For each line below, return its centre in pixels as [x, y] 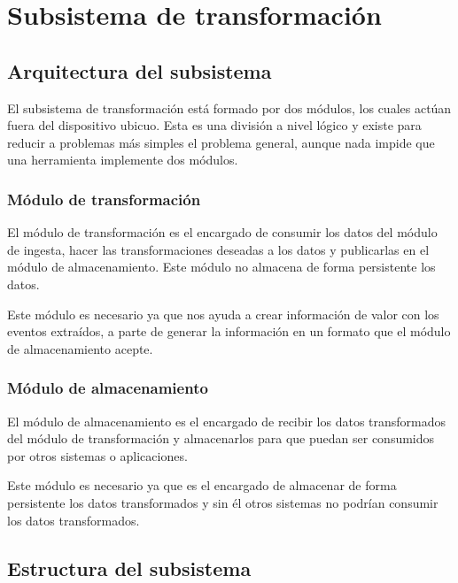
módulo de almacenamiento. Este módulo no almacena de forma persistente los [221, 267]
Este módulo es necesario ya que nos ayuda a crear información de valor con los [223, 314]
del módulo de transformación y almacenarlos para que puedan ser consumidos [221, 438]
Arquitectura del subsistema [140, 70]
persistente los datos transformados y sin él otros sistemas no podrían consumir [223, 502]
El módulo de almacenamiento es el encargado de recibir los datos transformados [227, 421]
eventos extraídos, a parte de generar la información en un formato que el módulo [229, 331]
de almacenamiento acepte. [80, 348]
